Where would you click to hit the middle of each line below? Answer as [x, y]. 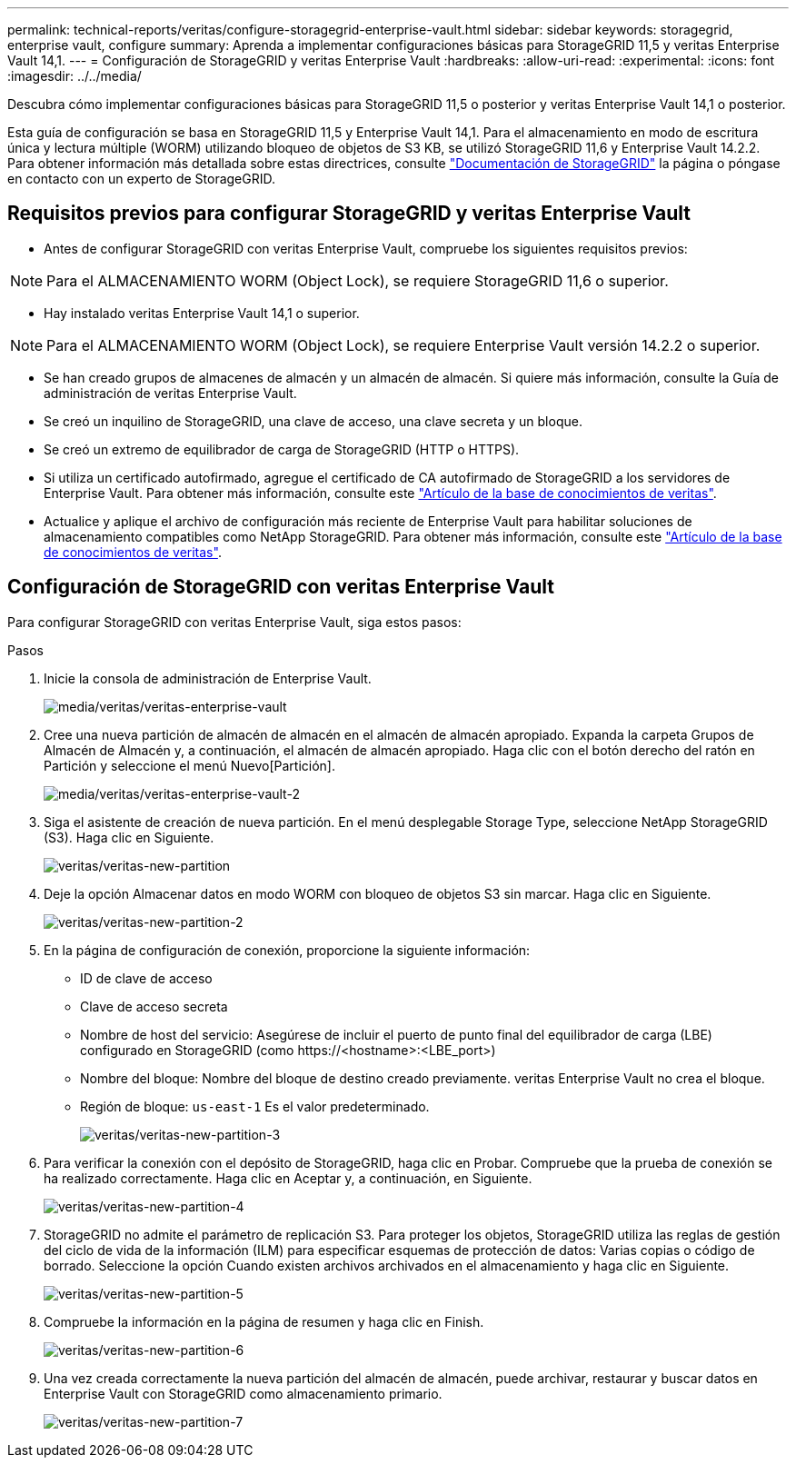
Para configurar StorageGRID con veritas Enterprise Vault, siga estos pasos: [234, 622]
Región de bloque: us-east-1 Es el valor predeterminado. [255, 1106]
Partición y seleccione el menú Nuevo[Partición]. [189, 765]
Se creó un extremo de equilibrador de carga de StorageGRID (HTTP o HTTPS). [282, 449]
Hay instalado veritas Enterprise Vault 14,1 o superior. [202, 313]
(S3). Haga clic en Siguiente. [129, 837]
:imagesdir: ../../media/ [75, 76]
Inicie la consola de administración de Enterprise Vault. [208, 678]
